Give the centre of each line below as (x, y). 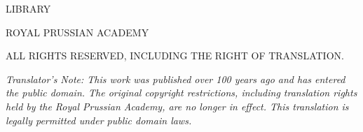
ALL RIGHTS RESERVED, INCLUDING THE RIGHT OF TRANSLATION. (175, 56)
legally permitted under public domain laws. (99, 120)
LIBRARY (28, 8)
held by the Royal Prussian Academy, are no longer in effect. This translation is (177, 106)
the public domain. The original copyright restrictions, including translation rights (181, 93)
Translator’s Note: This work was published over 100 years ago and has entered (176, 79)
